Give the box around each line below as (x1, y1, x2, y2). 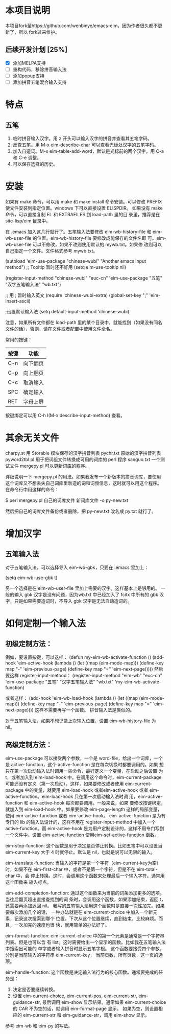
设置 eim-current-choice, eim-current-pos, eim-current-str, (12, 993, 138, 999)
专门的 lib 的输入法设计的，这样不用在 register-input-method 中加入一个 (5, 819, 156, 825)
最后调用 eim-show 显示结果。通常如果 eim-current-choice (42, 999, 166, 1005)
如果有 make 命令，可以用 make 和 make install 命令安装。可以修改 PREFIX (5, 198, 162, 204)
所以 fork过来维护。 (18, 29, 60, 35)
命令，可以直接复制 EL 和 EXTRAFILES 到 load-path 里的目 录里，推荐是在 (5, 211, 160, 217)
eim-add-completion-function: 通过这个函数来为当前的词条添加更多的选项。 (5, 890, 164, 896)
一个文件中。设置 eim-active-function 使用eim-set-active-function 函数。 (5, 832, 159, 838)
